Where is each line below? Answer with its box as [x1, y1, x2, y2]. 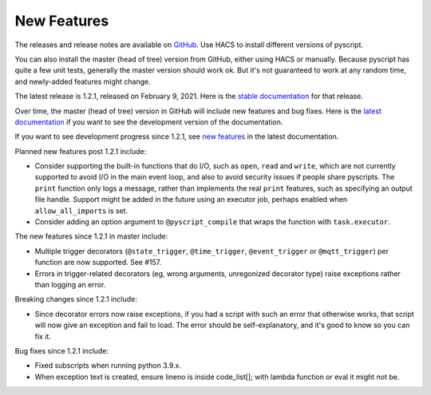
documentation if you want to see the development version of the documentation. [14, 117, 283, 127]
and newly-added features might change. [14, 77, 151, 86]
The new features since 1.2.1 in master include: [14, 231, 168, 241]
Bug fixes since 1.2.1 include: [14, 346, 109, 355]
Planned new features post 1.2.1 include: [14, 146, 147, 156]
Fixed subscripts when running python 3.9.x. [34, 361, 181, 370]
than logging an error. [34, 279, 106, 289]
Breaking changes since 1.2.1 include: [14, 294, 137, 304]
